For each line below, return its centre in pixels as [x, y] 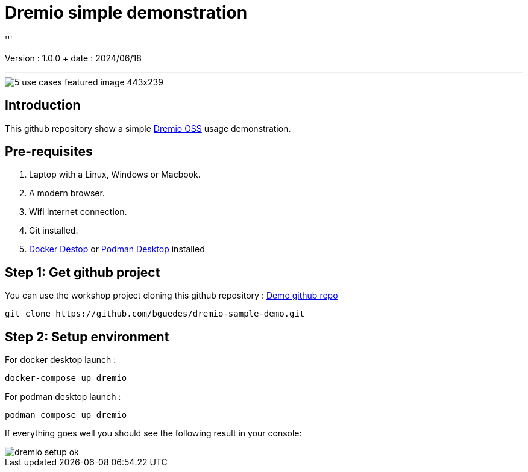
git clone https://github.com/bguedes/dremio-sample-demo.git [155, 314]
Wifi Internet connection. [78, 212]
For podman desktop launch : [63, 397]
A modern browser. [67, 193]
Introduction [43, 105]
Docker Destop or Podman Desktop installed [117, 249]
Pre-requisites [49, 152]
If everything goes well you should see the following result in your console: [153, 433]
